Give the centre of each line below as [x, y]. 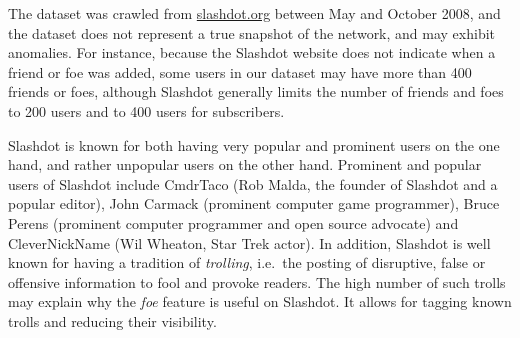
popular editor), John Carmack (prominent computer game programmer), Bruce [254, 203]
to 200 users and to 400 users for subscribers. [146, 110]
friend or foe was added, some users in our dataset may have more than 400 [240, 71]
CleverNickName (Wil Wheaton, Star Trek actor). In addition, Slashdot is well [249, 242]
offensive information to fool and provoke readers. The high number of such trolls [257, 281]
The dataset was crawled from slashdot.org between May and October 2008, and [254, 13]
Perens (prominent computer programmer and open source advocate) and [233, 222]
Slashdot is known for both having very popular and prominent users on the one [254, 144]
